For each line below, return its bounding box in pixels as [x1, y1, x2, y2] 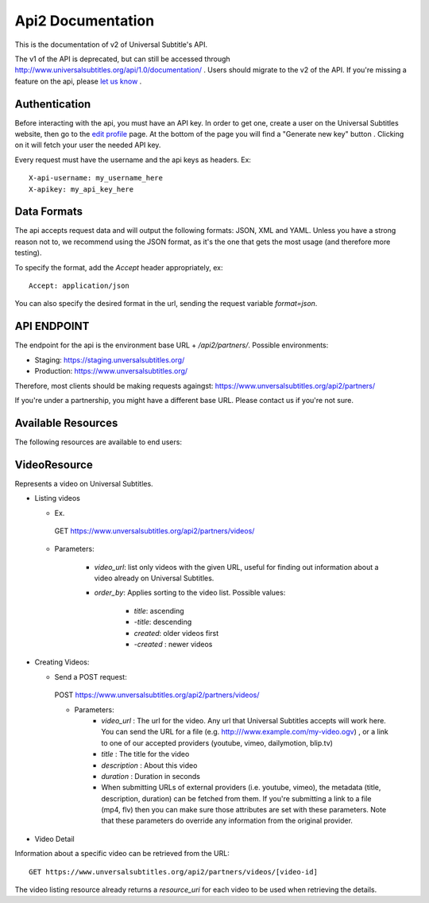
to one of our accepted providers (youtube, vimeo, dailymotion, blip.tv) [101, 738, 334, 747]
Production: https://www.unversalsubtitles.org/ [34, 366, 188, 376]
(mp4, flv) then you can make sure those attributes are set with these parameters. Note [101, 805, 387, 815]
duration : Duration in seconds [101, 771, 200, 781]
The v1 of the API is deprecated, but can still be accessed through [14, 54, 230, 64]
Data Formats [14, 205, 83, 219]
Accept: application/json [29, 281, 130, 290]
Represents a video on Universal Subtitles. [14, 479, 154, 488]
